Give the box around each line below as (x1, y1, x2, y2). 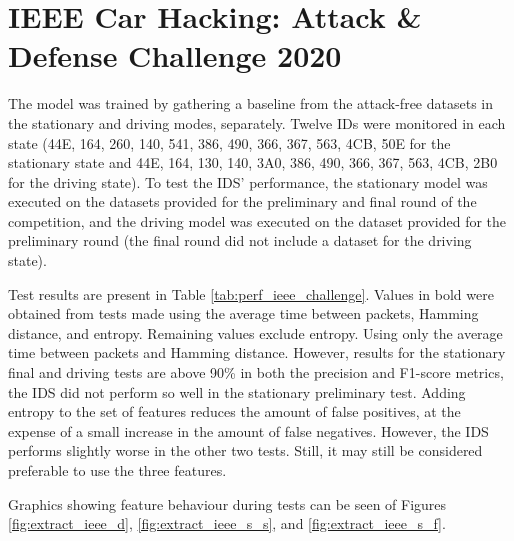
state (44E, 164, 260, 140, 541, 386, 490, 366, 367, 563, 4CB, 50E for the (8, 132, 451, 153)
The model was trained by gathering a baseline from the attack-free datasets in (8, 93, 493, 114)
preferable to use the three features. (8, 460, 227, 480)
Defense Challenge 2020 (8, 35, 342, 76)
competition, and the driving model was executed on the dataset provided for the (8, 210, 507, 231)
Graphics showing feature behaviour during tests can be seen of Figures (8, 493, 447, 514)
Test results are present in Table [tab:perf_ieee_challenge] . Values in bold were (8, 283, 494, 304)
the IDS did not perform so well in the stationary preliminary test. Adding (8, 381, 466, 402)
